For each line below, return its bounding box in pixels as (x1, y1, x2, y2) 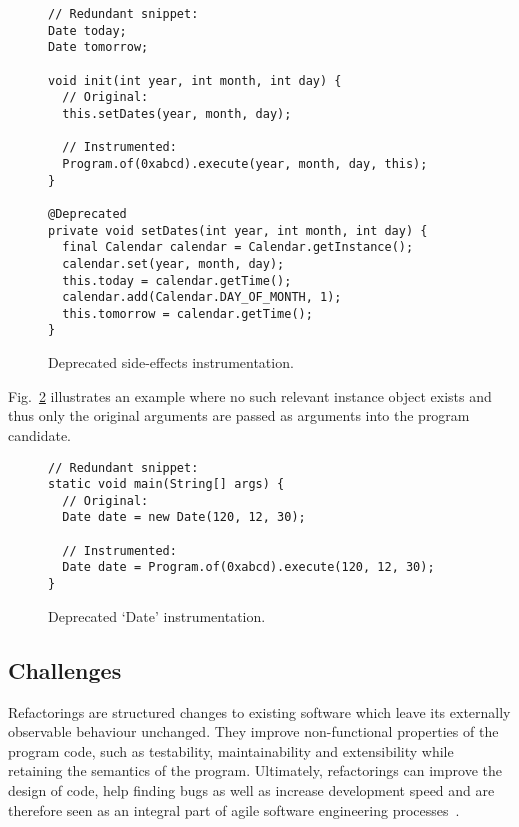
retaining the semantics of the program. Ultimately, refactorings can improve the (8, 760, 502, 781)
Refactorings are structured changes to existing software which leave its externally (8, 701, 511, 722)
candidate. (8, 424, 72, 445)
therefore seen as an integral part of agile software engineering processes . (8, 799, 460, 820)
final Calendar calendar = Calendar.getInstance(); (62, 240, 414, 255)
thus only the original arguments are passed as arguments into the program (8, 405, 470, 426)
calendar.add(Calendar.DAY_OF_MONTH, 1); (62, 290, 342, 305)
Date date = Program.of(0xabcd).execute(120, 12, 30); (62, 560, 435, 575)
